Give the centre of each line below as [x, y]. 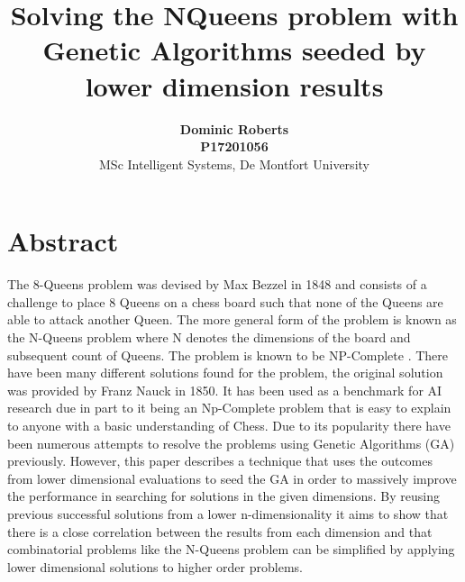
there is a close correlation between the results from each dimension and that [220, 531]
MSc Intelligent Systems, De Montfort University [234, 164]
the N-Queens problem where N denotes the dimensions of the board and [209, 337]
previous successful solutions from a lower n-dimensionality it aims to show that [228, 513]
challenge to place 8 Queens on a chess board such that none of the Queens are [225, 301]
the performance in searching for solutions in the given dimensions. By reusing [223, 496]
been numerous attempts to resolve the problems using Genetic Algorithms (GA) [231, 443]
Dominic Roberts [234, 128]
